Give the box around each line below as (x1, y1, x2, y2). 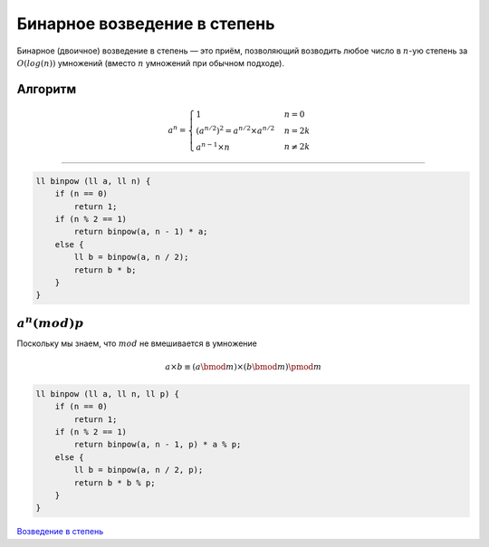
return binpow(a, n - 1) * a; (73, 226, 208, 237)
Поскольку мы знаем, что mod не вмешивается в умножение (16, 338, 257, 349)
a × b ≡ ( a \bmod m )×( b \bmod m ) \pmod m (165, 361, 321, 371)
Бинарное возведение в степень (16, 14, 275, 34)
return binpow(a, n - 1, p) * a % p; (73, 439, 242, 450)
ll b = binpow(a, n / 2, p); (73, 465, 204, 475)
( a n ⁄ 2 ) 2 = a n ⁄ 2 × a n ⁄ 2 (196, 124, 275, 136)
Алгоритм (16, 82, 77, 97)
